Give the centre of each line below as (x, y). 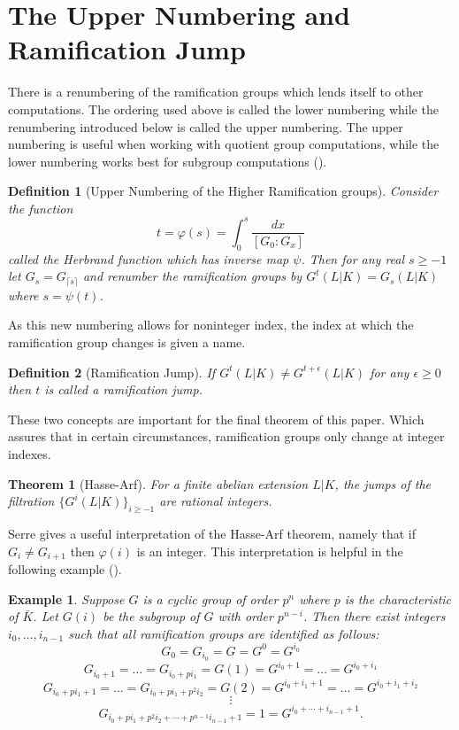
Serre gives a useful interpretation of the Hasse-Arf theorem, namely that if (212, 533)
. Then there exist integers (375, 616)
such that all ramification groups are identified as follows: (224, 633)
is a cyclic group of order (210, 598)
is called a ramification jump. (123, 389)
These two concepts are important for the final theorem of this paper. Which (216, 419)
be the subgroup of (151, 616)
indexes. (30, 453)
